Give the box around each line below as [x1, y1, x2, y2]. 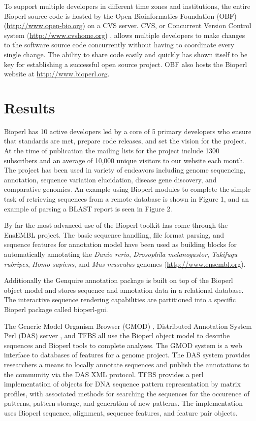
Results [4, 97, 55, 117]
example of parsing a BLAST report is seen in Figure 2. [4, 203, 172, 213]
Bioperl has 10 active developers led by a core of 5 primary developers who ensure [4, 126, 252, 136]
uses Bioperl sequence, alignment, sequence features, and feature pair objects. [4, 407, 238, 418]
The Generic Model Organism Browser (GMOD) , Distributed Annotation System [4, 320, 252, 331]
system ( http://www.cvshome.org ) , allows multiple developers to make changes [4, 30, 245, 40]
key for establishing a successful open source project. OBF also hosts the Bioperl [4, 59, 247, 69]
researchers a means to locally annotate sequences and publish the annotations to [4, 359, 250, 369]
